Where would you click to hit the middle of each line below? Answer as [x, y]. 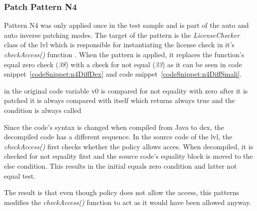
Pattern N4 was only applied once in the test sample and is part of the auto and [127, 25]
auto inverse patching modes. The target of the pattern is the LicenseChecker [122, 35]
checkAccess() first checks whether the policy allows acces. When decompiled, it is [129, 146]
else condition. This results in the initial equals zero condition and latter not [121, 165]
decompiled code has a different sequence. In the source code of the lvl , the [118, 137]
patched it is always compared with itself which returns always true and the [120, 100]
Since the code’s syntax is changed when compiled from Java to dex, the [114, 127]
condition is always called [43, 110]
